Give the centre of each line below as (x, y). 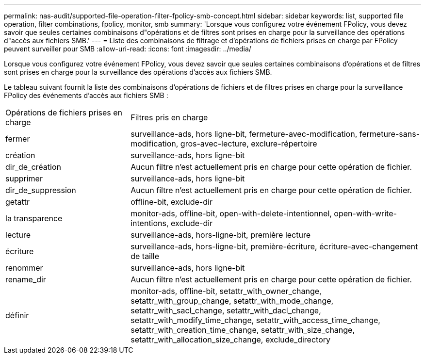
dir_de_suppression (41, 190)
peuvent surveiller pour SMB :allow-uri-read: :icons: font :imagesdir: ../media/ (128, 49)
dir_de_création (33, 167)
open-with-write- (365, 213)
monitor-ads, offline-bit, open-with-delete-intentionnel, (231, 213)
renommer (24, 268)
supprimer (24, 179)
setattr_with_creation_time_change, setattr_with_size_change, (243, 330)
